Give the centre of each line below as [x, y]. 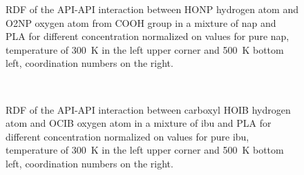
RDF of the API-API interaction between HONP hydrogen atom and [152, 9]
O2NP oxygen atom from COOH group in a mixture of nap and [141, 22]
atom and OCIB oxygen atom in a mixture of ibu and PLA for [139, 123]
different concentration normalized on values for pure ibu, [127, 136]
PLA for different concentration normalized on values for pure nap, [148, 36]
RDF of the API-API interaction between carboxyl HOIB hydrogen [148, 109]
